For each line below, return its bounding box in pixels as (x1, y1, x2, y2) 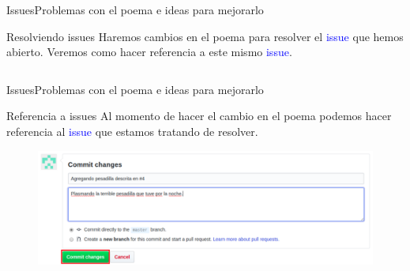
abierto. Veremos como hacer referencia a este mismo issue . (6, 43, 292, 60)
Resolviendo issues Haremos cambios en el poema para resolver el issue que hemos (6, 28, 404, 44)
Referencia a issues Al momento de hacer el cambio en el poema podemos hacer (6, 107, 392, 124)
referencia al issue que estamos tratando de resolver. (6, 122, 258, 139)
